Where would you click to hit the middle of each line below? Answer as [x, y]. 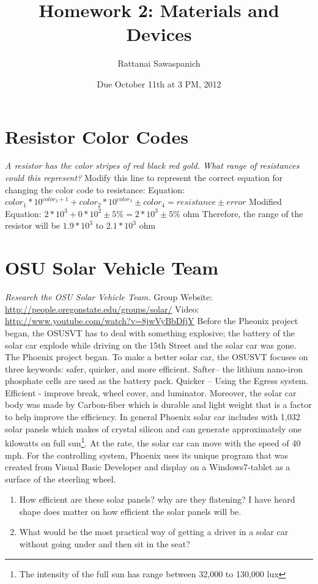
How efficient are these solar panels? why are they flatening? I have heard [157, 499]
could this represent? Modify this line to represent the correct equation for [144, 178]
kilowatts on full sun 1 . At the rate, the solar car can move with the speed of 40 [153, 442]
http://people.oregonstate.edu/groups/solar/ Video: [102, 309]
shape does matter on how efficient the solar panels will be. [130, 511]
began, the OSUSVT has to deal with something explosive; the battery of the [150, 332]
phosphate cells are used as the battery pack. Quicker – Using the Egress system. [157, 381]
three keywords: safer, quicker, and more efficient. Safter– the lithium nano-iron [154, 368]
